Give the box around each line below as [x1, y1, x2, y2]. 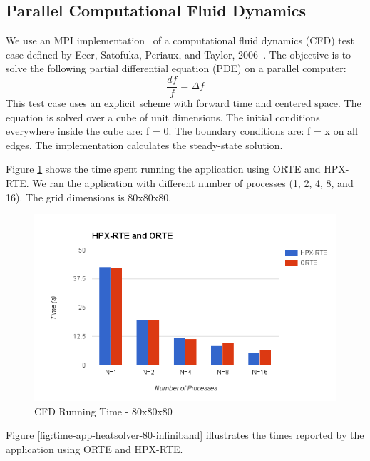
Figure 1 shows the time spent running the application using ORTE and [6, 161, 321, 176]
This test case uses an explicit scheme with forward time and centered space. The [6, 96, 361, 111]
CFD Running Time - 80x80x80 [34, 403, 173, 418]
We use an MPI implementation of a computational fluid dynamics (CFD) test [6, 33, 354, 48]
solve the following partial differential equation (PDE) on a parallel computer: [6, 61, 346, 76]
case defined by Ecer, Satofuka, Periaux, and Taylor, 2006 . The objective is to [6, 46, 351, 61]
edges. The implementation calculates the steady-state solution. [6, 137, 283, 152]
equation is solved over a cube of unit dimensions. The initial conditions [6, 109, 320, 124]
